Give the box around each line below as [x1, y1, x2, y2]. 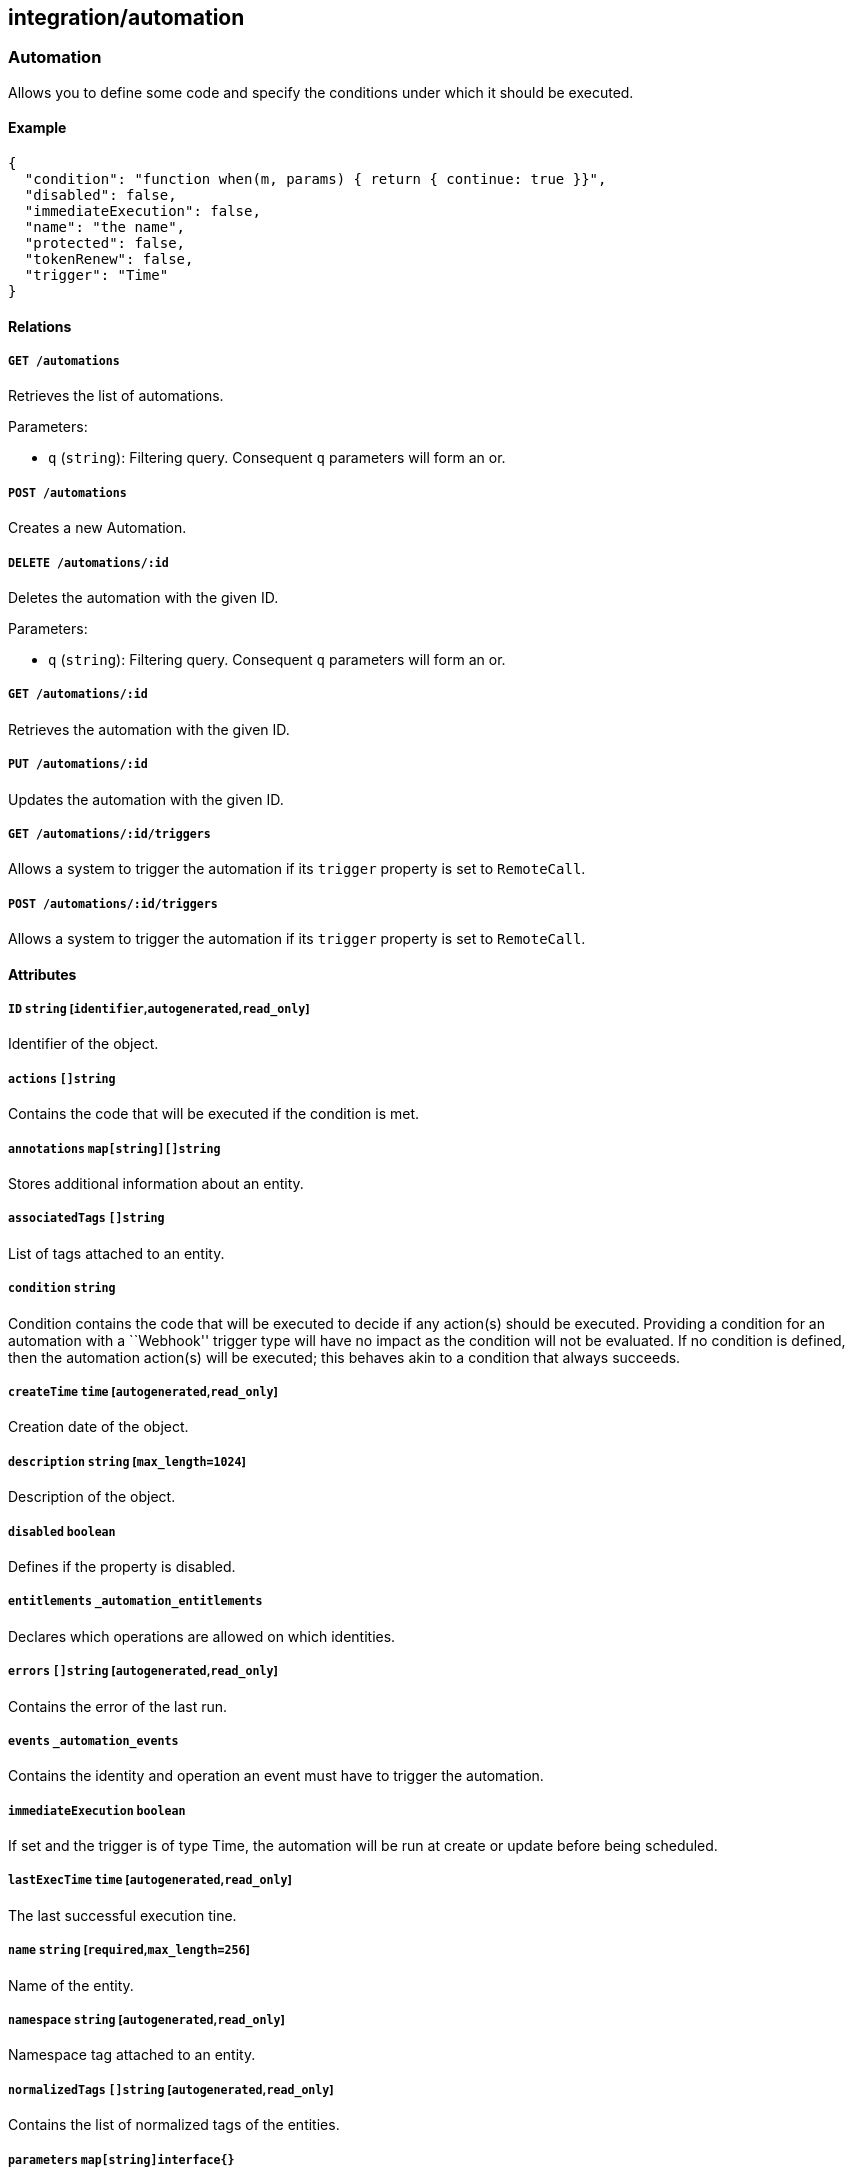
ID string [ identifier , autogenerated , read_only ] [8, 1002, 310, 1017]
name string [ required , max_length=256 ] [8, 1943, 250, 1958]
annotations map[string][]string [8, 1141, 221, 1156]
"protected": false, [24, 235, 186, 252]
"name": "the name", [24, 219, 186, 236]
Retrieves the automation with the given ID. [8, 720, 290, 738]
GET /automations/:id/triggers [8, 826, 211, 841]
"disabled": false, [24, 187, 177, 204]
